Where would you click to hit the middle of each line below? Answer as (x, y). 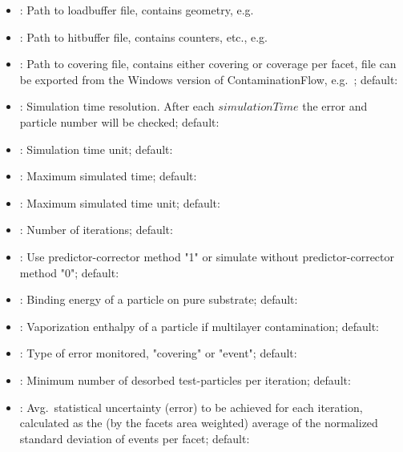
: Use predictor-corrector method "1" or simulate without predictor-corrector (207, 256)
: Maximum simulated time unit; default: (120, 202)
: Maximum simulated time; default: (108, 176)
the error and (335, 106)
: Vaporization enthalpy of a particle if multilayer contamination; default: (199, 326)
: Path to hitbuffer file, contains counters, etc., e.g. (143, 36)
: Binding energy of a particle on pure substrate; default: (159, 299)
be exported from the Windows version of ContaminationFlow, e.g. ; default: (209, 79)
